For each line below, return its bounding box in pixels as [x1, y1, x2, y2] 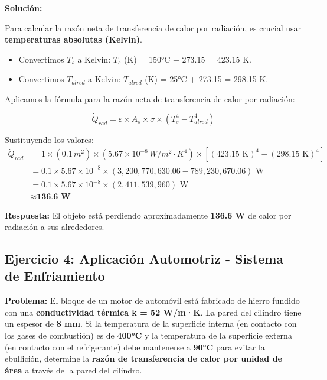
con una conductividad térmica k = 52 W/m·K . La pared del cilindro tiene [5, 306, 302, 318]
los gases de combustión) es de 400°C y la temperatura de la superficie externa [5, 329, 292, 342]
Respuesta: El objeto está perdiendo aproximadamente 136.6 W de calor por [5, 209, 292, 221]
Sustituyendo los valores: [5, 133, 94, 145]
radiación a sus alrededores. [5, 220, 104, 233]
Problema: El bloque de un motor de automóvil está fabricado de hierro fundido [5, 294, 300, 307]
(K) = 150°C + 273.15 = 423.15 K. [123, 53, 251, 65]
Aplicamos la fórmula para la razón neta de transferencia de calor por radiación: [5, 92, 295, 105]
